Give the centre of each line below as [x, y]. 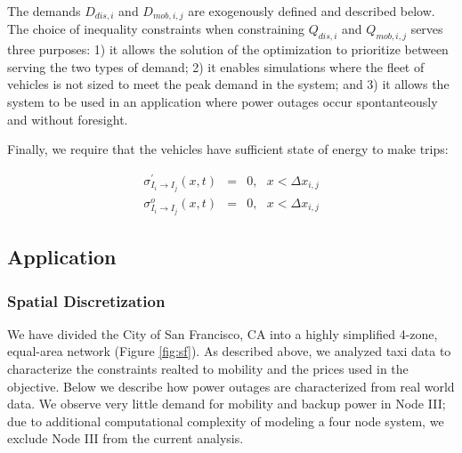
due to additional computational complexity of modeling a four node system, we [226, 421]
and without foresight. [68, 119]
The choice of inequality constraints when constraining [156, 29]
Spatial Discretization [86, 300]
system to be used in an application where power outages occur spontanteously [223, 102]
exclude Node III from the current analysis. [126, 438]
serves [427, 29]
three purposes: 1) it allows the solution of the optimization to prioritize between [228, 49]
